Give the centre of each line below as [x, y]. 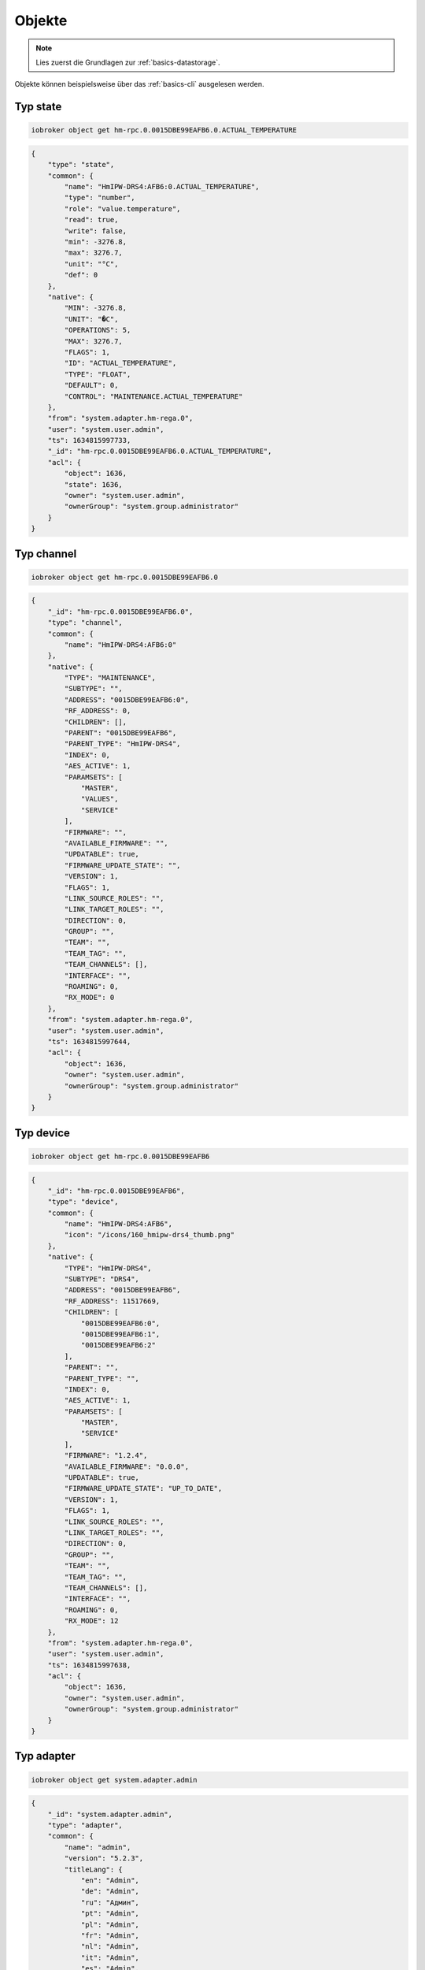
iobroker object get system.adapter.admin [114, 1780]
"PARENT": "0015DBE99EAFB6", [120, 733]
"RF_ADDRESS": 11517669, [112, 1301]
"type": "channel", [85, 623]
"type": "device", [83, 1202]
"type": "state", [81, 165]
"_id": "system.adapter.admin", [110, 1814]
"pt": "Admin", [110, 1914]
